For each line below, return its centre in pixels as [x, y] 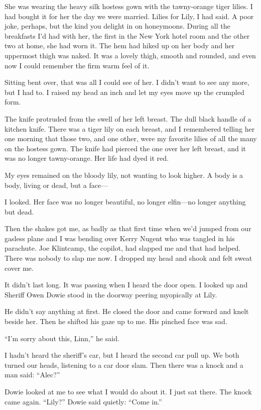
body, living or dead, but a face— [56, 185]
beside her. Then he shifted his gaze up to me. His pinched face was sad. [116, 321]
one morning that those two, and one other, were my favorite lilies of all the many [131, 138]
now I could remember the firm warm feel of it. [77, 65]
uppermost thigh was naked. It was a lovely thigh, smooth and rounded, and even [130, 55]
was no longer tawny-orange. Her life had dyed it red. [87, 158]
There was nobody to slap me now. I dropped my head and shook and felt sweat [128, 258]
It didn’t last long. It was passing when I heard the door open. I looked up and [126, 285]
